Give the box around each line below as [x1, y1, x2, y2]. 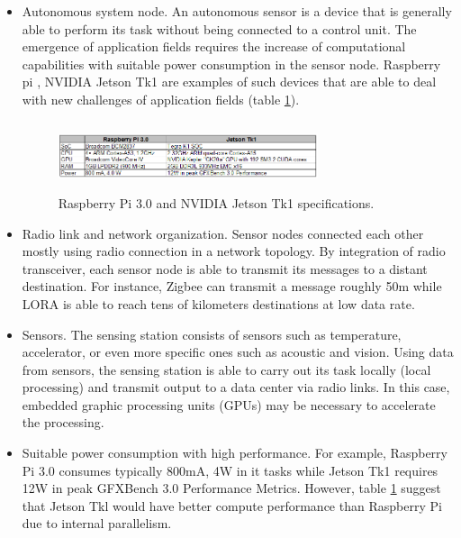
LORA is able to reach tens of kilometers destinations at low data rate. [22, 294, 415, 313]
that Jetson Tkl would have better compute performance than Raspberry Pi [22, 496, 442, 515]
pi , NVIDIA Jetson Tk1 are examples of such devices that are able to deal [22, 72, 437, 91]
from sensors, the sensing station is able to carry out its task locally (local [22, 360, 431, 378]
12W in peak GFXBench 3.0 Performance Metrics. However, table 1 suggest [22, 479, 441, 497]
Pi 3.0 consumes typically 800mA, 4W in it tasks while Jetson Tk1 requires [22, 460, 438, 479]
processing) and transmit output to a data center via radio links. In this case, [22, 378, 450, 397]
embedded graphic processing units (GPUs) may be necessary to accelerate [22, 395, 436, 414]
